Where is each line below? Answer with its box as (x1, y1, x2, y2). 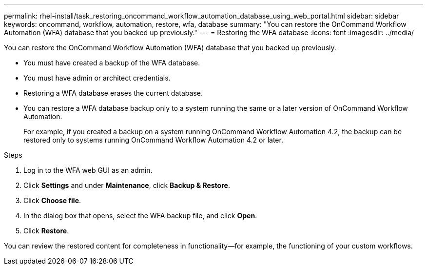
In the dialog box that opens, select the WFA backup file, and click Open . (23, 211, 257, 220)
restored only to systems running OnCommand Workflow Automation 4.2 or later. (23, 136, 283, 144)
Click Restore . (23, 227, 69, 235)
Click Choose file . (23, 196, 81, 205)
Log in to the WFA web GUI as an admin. (23, 166, 153, 174)
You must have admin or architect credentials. (23, 74, 171, 82)
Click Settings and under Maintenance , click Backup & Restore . (23, 181, 230, 189)
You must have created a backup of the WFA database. (23, 59, 200, 67)
